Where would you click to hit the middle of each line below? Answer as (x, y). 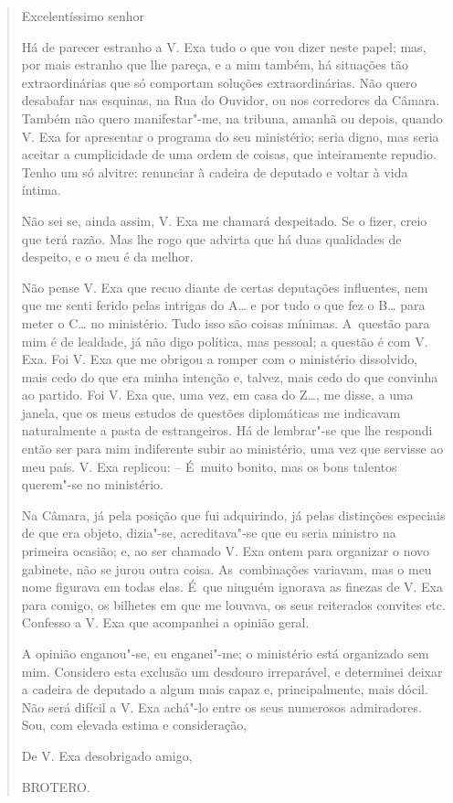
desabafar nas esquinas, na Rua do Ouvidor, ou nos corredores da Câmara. (231, 100)
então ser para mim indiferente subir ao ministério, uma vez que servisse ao (232, 449)
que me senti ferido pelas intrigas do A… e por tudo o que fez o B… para (223, 305)
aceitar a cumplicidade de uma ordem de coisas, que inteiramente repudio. (229, 154)
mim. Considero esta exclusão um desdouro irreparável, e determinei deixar (232, 671)
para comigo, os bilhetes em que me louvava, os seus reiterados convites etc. (233, 604)
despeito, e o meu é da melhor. (107, 257)
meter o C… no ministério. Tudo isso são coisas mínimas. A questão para (226, 322)
